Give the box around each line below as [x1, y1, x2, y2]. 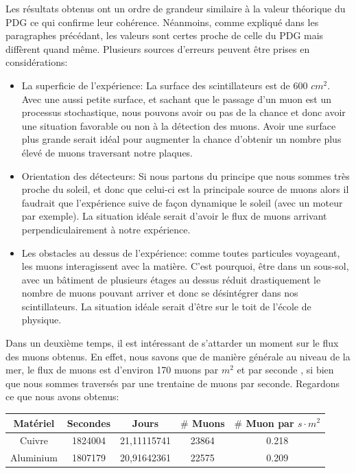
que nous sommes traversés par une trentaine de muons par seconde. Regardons [5, 376, 340, 390]
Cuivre [19, 433, 48, 448]
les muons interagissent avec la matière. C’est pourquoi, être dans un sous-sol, [21, 259, 349, 273]
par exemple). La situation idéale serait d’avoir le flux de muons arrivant [21, 209, 327, 223]
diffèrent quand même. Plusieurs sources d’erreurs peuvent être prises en [5, 41, 310, 56]
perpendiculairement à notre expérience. [21, 222, 191, 236]
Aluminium [10, 450, 58, 465]
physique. [21, 312, 62, 327]
